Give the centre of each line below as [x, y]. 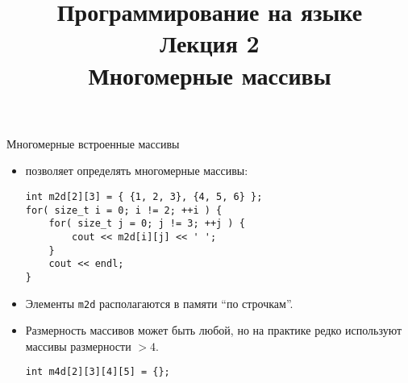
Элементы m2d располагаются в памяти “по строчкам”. [159, 303]
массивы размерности [78, 346]
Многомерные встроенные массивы [93, 143]
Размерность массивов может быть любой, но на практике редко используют [214, 330]
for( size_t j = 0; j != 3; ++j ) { [147, 224]
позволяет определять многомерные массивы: [137, 171]
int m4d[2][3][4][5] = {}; [98, 372]
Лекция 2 [210, 43]
